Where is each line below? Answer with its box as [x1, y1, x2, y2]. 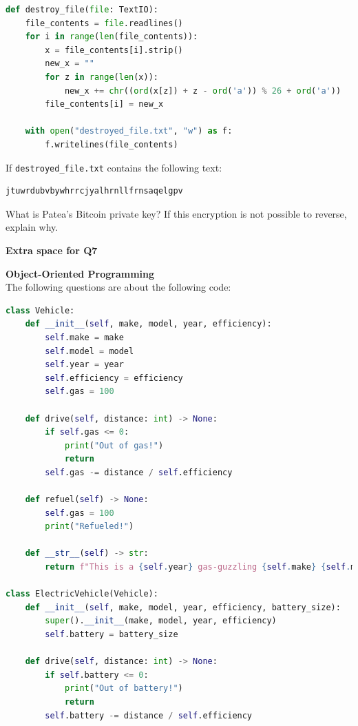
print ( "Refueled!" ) [45, 521, 134, 532]
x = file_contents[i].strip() [45, 45, 183, 55]
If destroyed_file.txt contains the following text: [6, 160, 222, 174]
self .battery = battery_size [45, 630, 178, 639]
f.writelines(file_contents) [45, 139, 178, 149]
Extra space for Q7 [6, 242, 98, 257]
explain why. [6, 220, 59, 234]
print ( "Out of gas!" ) [64, 440, 164, 450]
